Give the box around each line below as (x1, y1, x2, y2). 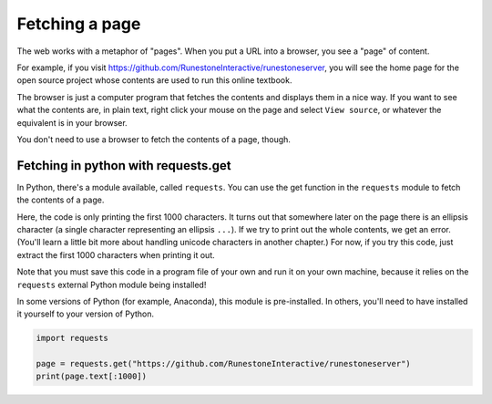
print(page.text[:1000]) (36, 371, 148, 382)
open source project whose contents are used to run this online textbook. (16, 75, 292, 86)
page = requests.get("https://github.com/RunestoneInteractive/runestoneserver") (36, 358, 412, 369)
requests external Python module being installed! (16, 279, 207, 290)
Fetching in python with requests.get (16, 158, 231, 173)
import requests (36, 333, 109, 344)
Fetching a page (16, 14, 141, 34)
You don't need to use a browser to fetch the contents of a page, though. (16, 133, 292, 145)
